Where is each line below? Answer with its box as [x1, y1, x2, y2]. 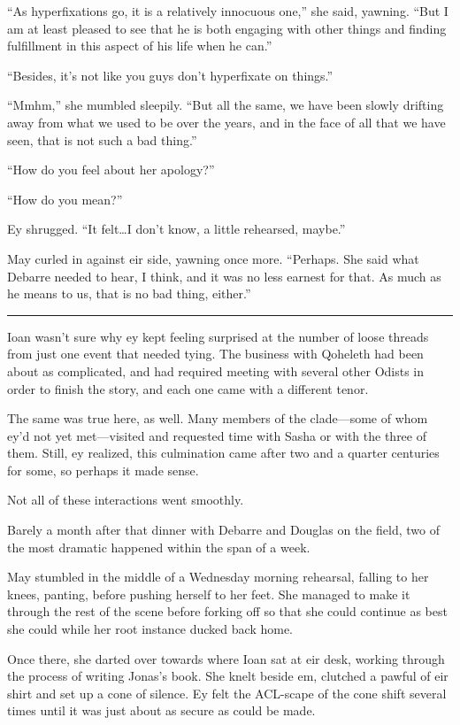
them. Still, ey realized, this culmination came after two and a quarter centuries [7, 443, 440, 462]
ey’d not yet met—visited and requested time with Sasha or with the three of [7, 426, 426, 444]
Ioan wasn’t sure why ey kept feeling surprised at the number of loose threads [7, 327, 429, 345]
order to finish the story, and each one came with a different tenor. [7, 379, 369, 397]
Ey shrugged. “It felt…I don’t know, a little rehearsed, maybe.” [7, 220, 346, 238]
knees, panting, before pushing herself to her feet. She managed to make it [7, 584, 410, 603]
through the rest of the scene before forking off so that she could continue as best [7, 602, 448, 621]
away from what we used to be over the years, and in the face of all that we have [7, 112, 446, 131]
